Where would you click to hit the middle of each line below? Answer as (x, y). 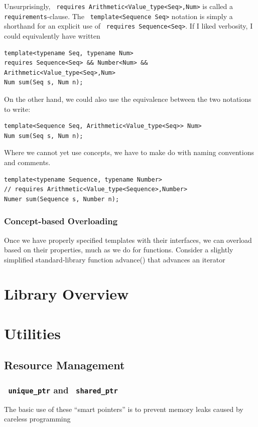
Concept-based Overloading (61, 221)
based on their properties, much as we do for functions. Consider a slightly (119, 250)
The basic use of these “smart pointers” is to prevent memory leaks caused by (124, 409)
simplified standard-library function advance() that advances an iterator (115, 259)
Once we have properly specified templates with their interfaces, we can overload (128, 240)
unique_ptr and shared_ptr (63, 390)
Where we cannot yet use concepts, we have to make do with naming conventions (129, 152)
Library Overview (67, 294)
